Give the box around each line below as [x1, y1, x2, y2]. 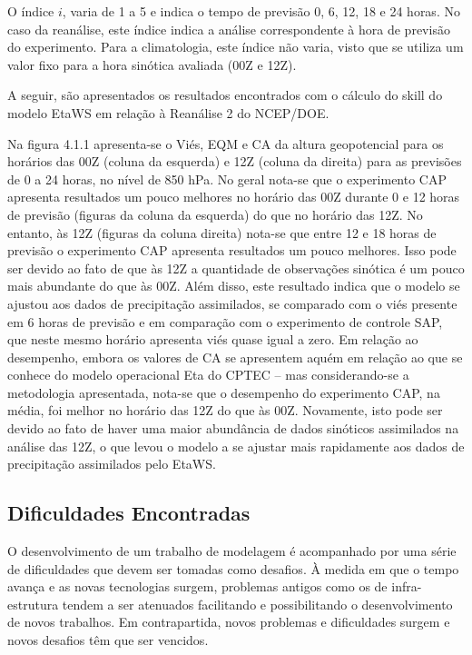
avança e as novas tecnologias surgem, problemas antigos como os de [7, 577, 388, 596]
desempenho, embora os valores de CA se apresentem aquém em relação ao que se [7, 347, 463, 366]
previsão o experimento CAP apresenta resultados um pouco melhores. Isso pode [7, 241, 457, 260]
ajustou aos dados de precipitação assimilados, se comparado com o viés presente [7, 293, 457, 313]
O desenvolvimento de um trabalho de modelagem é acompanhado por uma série [7, 541, 457, 561]
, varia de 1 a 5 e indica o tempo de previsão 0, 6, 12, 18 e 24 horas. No [62, 2, 460, 20]
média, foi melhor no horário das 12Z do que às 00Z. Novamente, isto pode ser [7, 401, 443, 420]
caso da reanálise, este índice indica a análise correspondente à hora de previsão [7, 19, 450, 38]
